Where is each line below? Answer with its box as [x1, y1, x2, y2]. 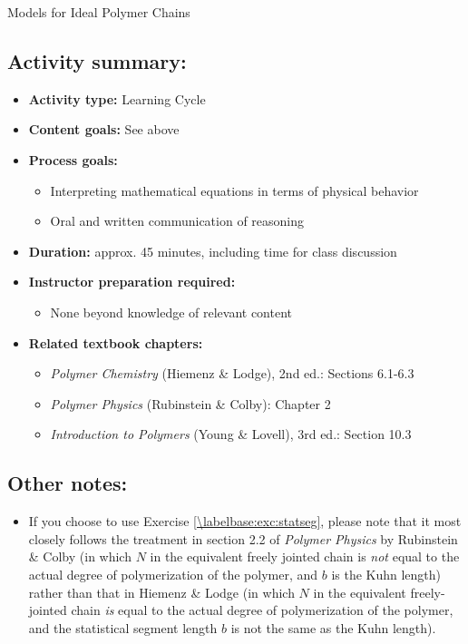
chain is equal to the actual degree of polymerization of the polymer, [71, 600, 453, 620]
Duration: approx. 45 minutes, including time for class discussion [28, 241, 397, 260]
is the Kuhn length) [331, 564, 442, 583]
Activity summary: [7, 46, 187, 74]
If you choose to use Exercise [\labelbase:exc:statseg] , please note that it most [28, 512, 462, 531]
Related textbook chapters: [28, 333, 203, 352]
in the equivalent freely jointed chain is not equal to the [150, 547, 460, 566]
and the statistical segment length [28, 618, 218, 637]
